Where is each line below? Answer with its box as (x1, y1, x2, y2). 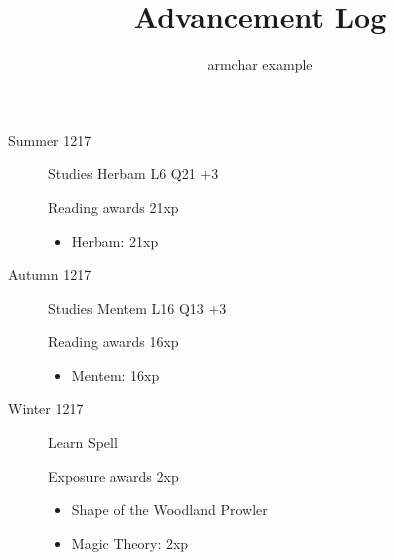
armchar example (207, 54, 313, 75)
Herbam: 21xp (71, 230, 159, 251)
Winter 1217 (8, 398, 84, 419)
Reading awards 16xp (48, 331, 179, 352)
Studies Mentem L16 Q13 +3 (48, 297, 227, 318)
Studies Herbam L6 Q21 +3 (48, 163, 219, 184)
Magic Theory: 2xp (71, 532, 189, 553)
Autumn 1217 (8, 264, 92, 285)
